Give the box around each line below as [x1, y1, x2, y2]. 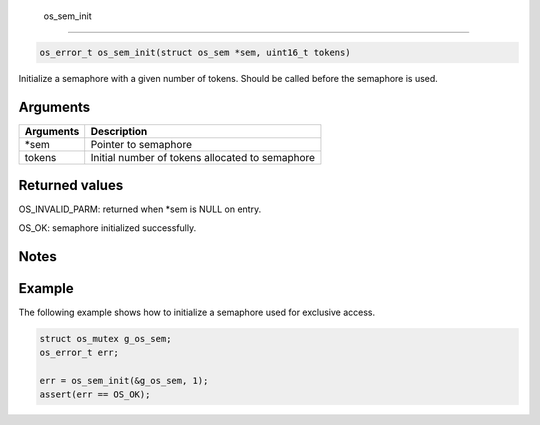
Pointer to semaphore [90, 137, 193, 151]
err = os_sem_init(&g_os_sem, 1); [39, 375, 209, 386]
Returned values [18, 177, 124, 194]
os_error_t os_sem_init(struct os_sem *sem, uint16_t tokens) [39, 46, 351, 58]
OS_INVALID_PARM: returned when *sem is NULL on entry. [18, 203, 262, 215]
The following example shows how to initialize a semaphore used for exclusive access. [18, 306, 376, 318]
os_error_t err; [39, 347, 120, 359]
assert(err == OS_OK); [39, 389, 151, 400]
